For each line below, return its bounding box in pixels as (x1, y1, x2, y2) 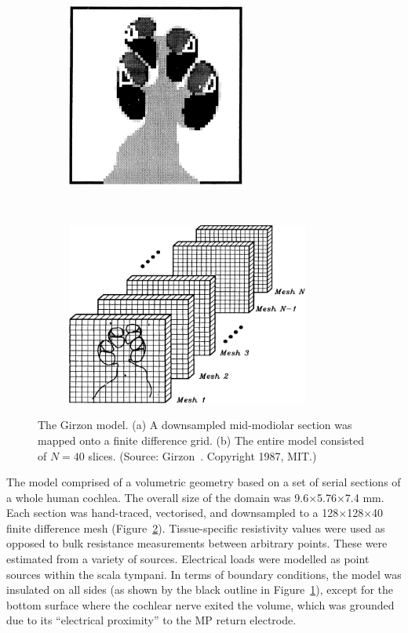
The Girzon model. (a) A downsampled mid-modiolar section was (38, 417, 352, 433)
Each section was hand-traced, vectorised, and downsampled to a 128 (6, 504, 339, 521)
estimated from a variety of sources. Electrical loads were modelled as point (6, 551, 370, 567)
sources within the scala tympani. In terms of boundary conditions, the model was (6, 566, 402, 582)
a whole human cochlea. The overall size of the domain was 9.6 (6, 489, 309, 505)
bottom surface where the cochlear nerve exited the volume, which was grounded (6, 596, 395, 613)
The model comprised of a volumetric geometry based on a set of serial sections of (6, 474, 401, 490)
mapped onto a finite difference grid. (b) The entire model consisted (38, 431, 364, 448)
